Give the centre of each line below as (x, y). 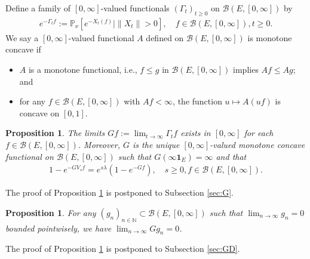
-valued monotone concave (257, 144)
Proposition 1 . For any (51, 212)
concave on (39, 112)
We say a (22, 37)
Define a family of (38, 8)
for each (259, 133)
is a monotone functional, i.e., (83, 70)
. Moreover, (99, 144)
